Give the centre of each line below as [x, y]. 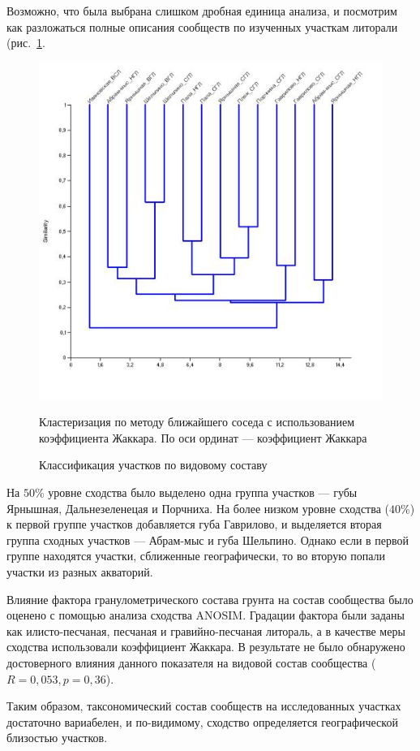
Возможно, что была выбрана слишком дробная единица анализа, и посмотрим [202, 11]
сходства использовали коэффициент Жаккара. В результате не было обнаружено [206, 647]
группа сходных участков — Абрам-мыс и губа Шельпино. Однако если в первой [208, 540]
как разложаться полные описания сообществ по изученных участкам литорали [202, 26]
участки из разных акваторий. [80, 572]
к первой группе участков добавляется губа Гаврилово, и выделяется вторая [194, 524]
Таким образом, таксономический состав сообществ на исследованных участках [204, 706]
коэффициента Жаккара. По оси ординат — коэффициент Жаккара [203, 437]
